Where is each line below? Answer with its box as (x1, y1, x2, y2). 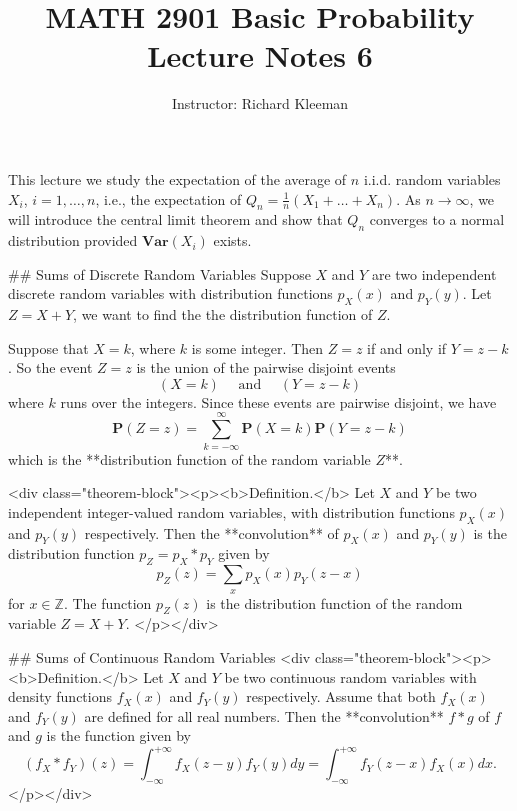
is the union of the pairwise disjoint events (136, 357, 396, 378)
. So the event (8, 357, 93, 378)
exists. (213, 230, 252, 251)
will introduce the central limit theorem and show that (8, 209, 343, 230)
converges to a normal (369, 209, 505, 230)
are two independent (371, 263, 497, 284)
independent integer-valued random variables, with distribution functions (8, 501, 455, 522)
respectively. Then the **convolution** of (84, 522, 339, 543)
